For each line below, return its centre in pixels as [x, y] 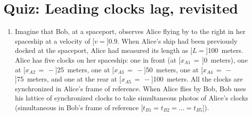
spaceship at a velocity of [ [55, 41]
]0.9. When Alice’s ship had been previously [172, 41]
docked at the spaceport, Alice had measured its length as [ [104, 50]
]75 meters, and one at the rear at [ [68, 79]
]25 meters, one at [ [85, 69]
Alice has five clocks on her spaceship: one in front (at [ [98, 59]
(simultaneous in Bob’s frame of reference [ [79, 107]
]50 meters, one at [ [174, 69]
